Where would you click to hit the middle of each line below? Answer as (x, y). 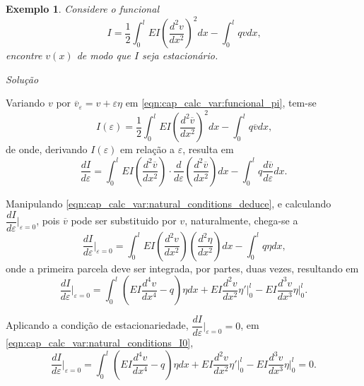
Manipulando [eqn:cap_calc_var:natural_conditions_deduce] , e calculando (169, 203)
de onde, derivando (47, 149)
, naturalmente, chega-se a (241, 221)
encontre (24, 55)
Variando (25, 103)
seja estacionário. (180, 55)
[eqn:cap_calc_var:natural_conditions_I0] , (100, 343)
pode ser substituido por (124, 221)
